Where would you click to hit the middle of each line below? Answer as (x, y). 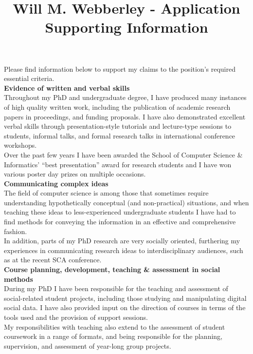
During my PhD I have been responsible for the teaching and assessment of (116, 288)
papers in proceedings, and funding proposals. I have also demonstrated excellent (125, 116)
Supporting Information (126, 27)
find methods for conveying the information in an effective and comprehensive (120, 222)
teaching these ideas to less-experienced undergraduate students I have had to (120, 212)
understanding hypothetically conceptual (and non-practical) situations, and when (126, 202)
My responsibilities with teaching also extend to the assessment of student (115, 326)
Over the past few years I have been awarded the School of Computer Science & (123, 154)
